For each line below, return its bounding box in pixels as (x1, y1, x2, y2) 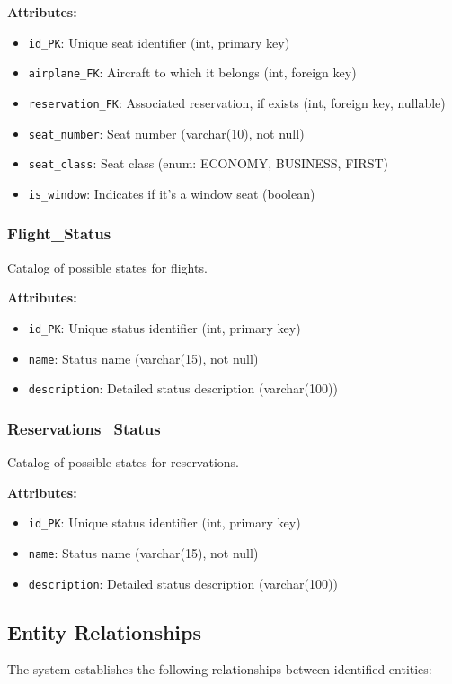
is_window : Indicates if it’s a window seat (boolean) (28, 184, 315, 202)
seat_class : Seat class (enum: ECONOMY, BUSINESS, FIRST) (28, 154, 388, 173)
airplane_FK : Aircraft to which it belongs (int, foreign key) (28, 63, 357, 82)
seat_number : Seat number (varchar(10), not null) (28, 123, 305, 142)
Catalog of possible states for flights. (7, 257, 208, 276)
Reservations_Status (7, 417, 161, 439)
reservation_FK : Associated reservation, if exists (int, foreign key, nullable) (28, 93, 446, 112)
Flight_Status (7, 222, 111, 245)
